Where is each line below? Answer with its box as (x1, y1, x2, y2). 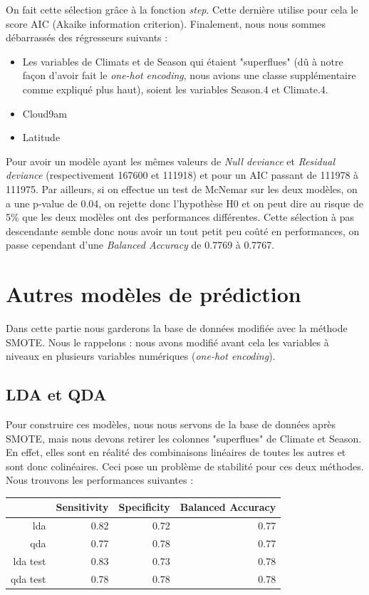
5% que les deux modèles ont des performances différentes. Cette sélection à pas (6, 209, 355, 224)
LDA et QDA (6, 383, 107, 405)
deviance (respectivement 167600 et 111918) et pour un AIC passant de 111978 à (6, 167, 359, 182)
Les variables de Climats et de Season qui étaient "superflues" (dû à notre (22, 53, 343, 68)
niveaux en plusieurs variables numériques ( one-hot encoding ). (6, 348, 276, 363)
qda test (11, 571, 46, 586)
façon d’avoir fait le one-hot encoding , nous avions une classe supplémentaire (22, 68, 356, 83)
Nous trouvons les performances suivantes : (6, 472, 194, 487)
